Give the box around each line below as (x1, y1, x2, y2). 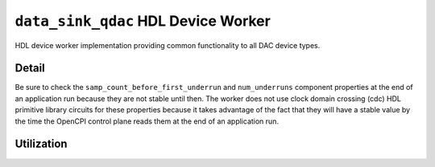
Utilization (14, 137, 68, 151)
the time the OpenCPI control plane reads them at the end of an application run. (14, 116, 280, 126)
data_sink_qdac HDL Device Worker (14, 12, 271, 30)
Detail (14, 61, 46, 75)
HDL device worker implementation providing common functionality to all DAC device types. (14, 40, 321, 50)
